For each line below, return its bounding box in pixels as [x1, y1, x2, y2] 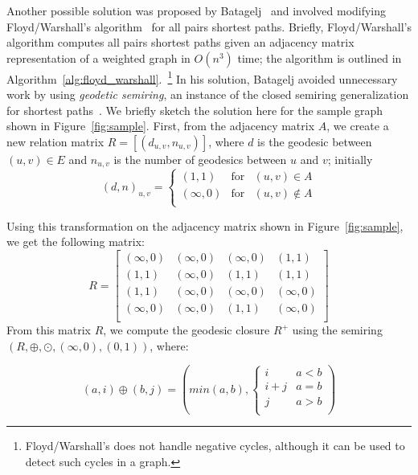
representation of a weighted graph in [6, 49, 191, 66]
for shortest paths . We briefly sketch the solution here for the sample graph [6, 101, 383, 118]
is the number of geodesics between [113, 150, 287, 167]
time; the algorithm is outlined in [237, 49, 402, 66]
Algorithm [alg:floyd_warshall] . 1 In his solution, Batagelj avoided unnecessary [6, 68, 398, 87]
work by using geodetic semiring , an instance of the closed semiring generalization [6, 86, 409, 103]
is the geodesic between [257, 133, 372, 149]
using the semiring [292, 321, 383, 338]
